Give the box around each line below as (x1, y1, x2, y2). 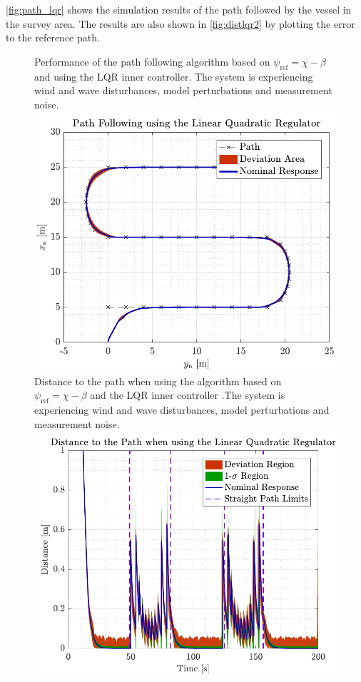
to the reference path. (6, 30, 100, 45)
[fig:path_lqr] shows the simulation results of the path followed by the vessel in (6, 2, 352, 16)
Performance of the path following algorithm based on (34, 54, 270, 68)
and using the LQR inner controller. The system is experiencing (34, 68, 313, 83)
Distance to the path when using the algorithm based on (34, 373, 282, 388)
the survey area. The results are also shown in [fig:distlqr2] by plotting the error (6, 16, 355, 31)
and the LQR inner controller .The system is (90, 387, 285, 402)
